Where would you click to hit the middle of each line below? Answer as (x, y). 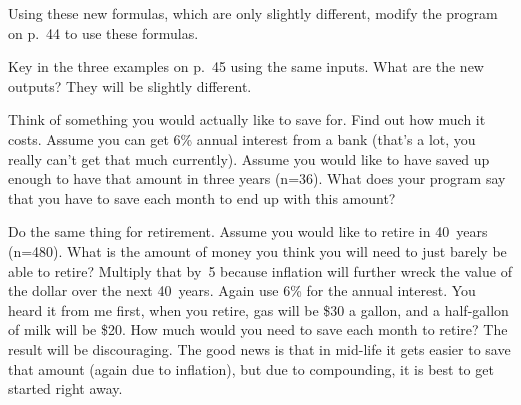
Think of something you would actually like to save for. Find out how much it (247, 119)
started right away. (65, 388)
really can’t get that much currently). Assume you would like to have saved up (249, 158)
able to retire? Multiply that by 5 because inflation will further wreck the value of (260, 270)
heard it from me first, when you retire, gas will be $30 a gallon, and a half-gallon (258, 309)
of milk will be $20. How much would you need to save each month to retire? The (258, 329)
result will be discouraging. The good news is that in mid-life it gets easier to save (259, 348)
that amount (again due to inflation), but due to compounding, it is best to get (251, 368)
